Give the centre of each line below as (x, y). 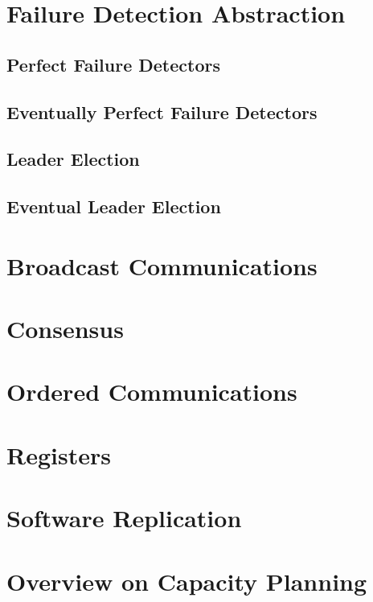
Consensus (65, 329)
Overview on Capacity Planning (187, 581)
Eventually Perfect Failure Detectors (162, 111)
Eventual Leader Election (114, 206)
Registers (59, 454)
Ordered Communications (152, 392)
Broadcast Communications (162, 265)
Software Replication (124, 518)
